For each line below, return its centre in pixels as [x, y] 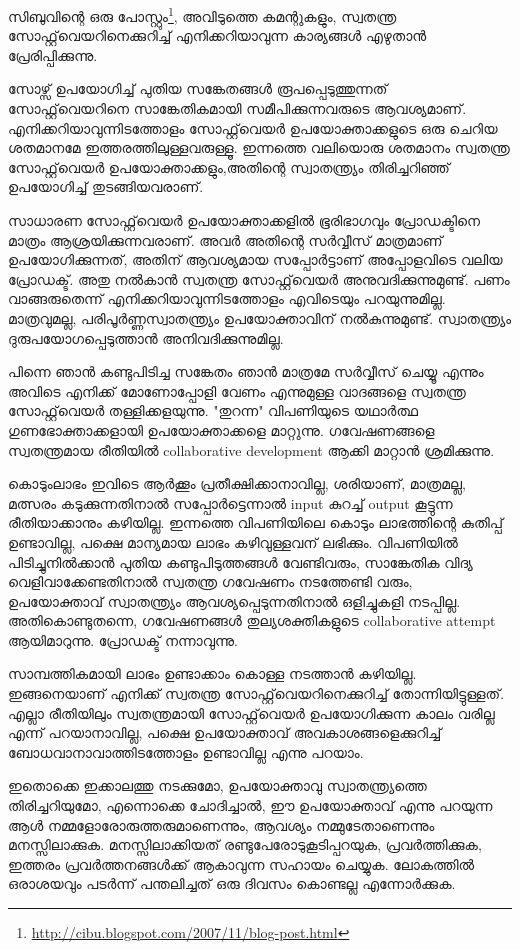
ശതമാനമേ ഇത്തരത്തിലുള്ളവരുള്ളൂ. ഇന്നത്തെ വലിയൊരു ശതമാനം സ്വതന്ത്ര [259, 147]
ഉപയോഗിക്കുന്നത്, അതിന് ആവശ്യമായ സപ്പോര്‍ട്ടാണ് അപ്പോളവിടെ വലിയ [255, 259]
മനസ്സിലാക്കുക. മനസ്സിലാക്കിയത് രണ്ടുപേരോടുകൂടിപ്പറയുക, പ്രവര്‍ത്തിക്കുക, [245, 844]
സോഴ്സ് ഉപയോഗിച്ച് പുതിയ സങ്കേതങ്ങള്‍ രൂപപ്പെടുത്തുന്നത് [198, 88]
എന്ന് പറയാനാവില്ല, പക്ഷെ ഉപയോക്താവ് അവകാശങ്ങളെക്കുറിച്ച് [225, 732]
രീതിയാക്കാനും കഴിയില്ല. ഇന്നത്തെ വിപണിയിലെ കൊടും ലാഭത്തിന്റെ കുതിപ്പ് [255, 522]
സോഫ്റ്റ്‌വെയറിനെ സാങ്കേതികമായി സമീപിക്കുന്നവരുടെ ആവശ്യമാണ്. [237, 108]
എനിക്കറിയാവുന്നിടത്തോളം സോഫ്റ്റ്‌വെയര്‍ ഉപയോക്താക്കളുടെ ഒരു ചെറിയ [253, 127]
